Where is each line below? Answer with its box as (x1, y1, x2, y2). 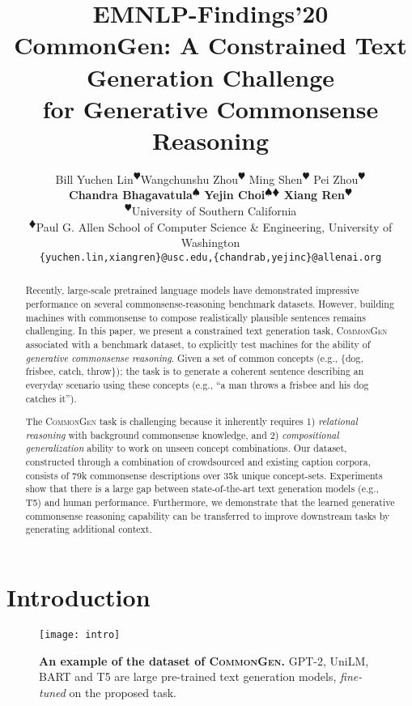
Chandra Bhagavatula (69, 186, 193, 203)
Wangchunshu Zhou (140, 170, 239, 187)
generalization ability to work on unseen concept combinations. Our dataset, (25, 441, 347, 455)
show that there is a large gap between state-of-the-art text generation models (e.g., (25, 482, 379, 495)
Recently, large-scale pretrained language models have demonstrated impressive (25, 283, 359, 297)
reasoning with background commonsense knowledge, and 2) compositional (25, 427, 339, 441)
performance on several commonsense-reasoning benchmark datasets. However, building (25, 296, 394, 310)
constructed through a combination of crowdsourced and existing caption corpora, (25, 455, 371, 469)
